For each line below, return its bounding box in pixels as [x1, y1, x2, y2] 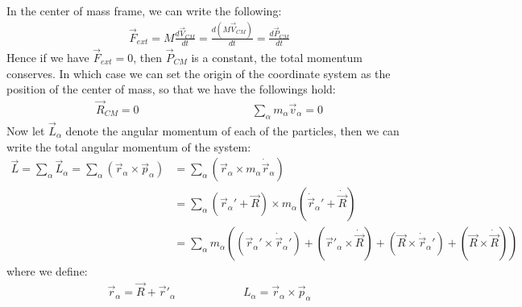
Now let [6, 122, 45, 139]
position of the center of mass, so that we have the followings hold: [6, 81, 336, 97]
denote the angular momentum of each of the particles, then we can [65, 122, 400, 139]
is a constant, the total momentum [191, 48, 362, 65]
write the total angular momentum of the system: [6, 138, 251, 155]
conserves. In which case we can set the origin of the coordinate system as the [6, 64, 391, 81]
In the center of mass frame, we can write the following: [6, 2, 282, 19]
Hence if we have [6, 48, 89, 65]
